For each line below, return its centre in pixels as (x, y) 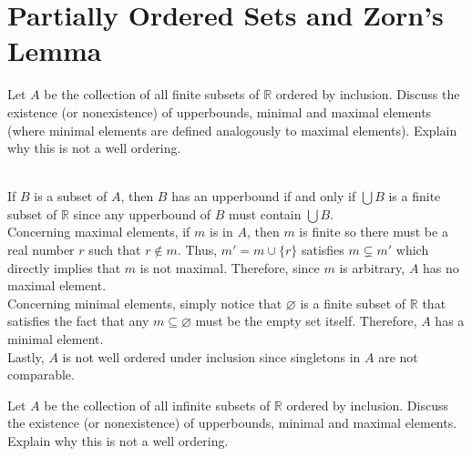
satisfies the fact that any (78, 321)
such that (115, 250)
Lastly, (26, 356)
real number (41, 250)
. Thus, (197, 250)
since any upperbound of (142, 213)
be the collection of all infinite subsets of (157, 405)
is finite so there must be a (374, 232)
